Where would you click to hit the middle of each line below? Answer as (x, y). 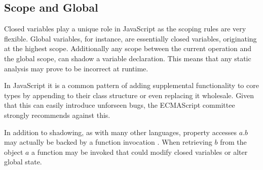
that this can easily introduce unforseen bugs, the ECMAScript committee (120, 105)
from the (233, 142)
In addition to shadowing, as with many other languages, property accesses (121, 132)
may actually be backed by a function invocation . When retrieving (108, 142)
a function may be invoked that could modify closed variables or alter (140, 152)
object (14, 152)
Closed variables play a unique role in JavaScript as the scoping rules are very (125, 29)
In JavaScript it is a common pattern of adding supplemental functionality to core (131, 85)
